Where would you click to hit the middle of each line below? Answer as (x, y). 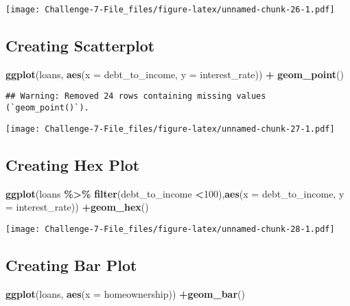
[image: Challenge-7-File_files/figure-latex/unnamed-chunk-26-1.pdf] (170, 10)
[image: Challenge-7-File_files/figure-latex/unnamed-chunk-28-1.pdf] (170, 229)
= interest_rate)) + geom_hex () (77, 207)
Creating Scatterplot (80, 46)
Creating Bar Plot (71, 264)
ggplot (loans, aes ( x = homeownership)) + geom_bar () (125, 293)
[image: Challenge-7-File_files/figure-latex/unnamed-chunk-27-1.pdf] (170, 129)
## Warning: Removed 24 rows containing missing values (136, 96)
